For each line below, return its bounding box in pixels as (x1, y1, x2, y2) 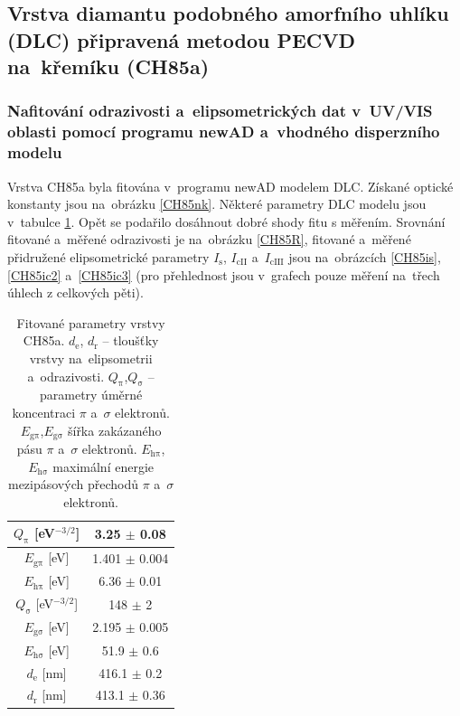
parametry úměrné (39, 385, 143, 404)
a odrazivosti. (27, 366, 105, 385)
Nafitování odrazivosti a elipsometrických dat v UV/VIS (7, 99, 433, 122)
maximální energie (52, 457, 155, 476)
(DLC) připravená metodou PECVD (7, 25, 356, 53)
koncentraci (12, 402, 76, 421)
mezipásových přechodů (7, 475, 138, 494)
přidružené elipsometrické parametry (7, 248, 210, 266)
